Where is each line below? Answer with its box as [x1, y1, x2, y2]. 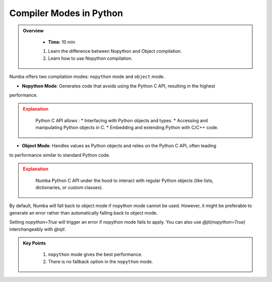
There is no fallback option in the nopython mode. [48, 258, 153, 264]
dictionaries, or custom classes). [35, 184, 103, 191]
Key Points [23, 240, 46, 246]
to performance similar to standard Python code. [9, 152, 110, 158]
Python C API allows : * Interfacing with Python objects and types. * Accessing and [35, 117, 208, 123]
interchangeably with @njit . [9, 226, 66, 232]
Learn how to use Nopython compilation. [48, 55, 133, 61]
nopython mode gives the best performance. [48, 251, 143, 257]
